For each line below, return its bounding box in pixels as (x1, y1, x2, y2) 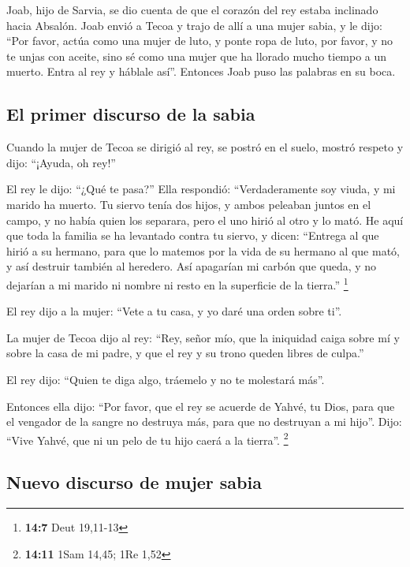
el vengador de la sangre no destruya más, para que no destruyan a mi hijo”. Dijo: (6, 413, 402, 430)
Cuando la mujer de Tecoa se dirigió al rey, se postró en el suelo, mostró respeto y (6, 139, 404, 155)
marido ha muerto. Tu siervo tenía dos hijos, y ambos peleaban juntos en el (6, 196, 371, 212)
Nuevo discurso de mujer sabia (6, 470, 262, 494)
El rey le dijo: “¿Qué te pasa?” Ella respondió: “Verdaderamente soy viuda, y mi (6, 181, 396, 197)
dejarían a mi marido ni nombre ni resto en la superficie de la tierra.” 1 (6, 274, 348, 293)
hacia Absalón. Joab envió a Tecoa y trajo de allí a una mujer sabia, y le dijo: (6, 17, 382, 33)
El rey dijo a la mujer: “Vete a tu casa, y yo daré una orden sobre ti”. (6, 303, 342, 319)
